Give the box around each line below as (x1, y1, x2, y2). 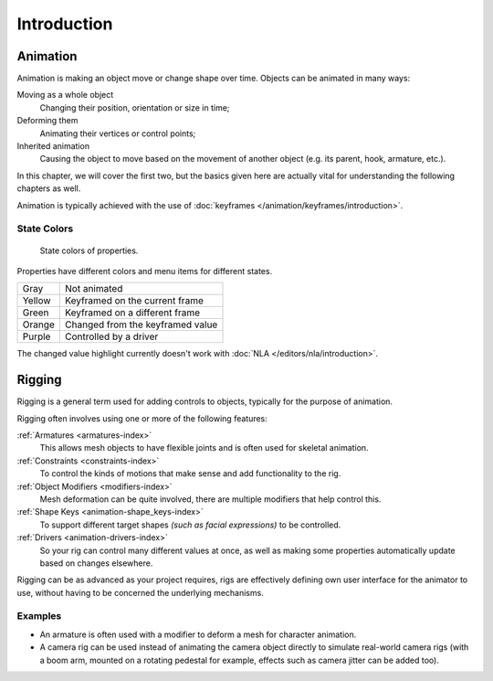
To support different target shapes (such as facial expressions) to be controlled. (39, 519, 341, 530)
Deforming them (16, 115, 79, 126)
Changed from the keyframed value (65, 318, 218, 331)
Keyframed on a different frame (65, 306, 201, 319)
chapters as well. (16, 183, 81, 194)
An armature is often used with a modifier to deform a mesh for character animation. (39, 629, 357, 640)
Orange (22, 318, 55, 331)
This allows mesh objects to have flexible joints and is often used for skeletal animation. (39, 442, 369, 453)
